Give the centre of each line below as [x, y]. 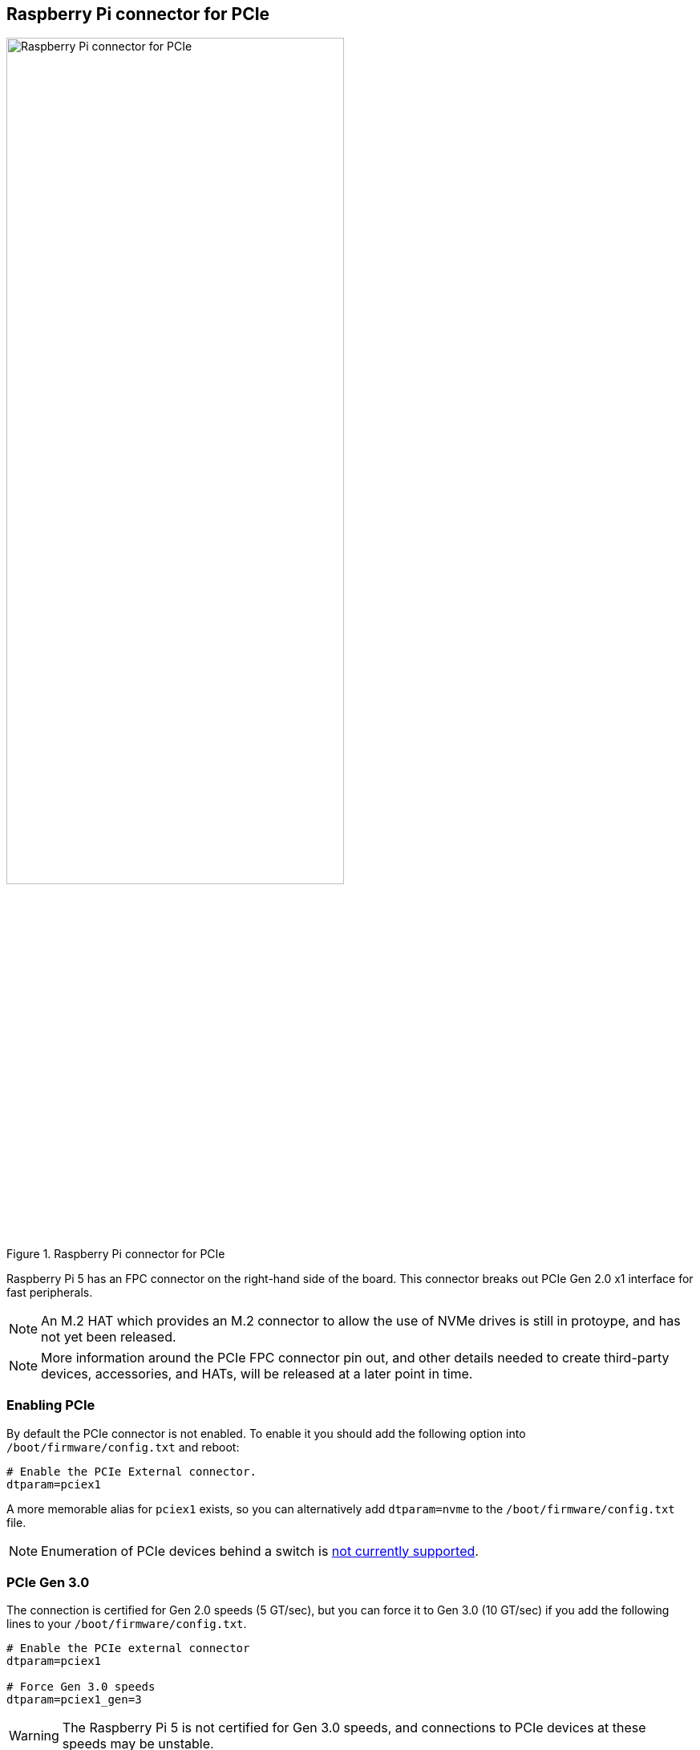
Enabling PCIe [51, 1405]
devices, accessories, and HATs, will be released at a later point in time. [257, 1373]
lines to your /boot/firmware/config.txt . [127, 1624]
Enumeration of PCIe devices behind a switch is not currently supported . [260, 1551]
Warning [34, 1736]
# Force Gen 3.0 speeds [81, 1687]
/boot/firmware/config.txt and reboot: [123, 1447]
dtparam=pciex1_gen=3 [74, 1700]
